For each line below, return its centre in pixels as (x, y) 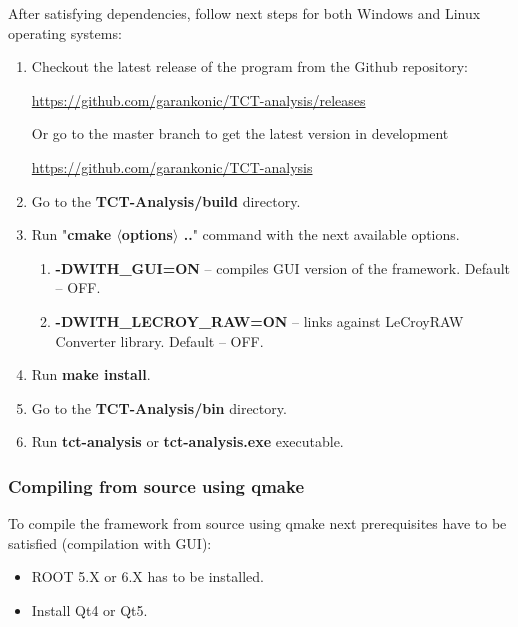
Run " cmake (71, 234)
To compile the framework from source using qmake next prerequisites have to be (257, 523)
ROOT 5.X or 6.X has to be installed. (147, 576)
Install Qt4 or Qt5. (89, 609)
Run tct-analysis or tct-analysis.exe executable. (187, 441)
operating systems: (65, 32)
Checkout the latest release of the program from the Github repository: (249, 66)
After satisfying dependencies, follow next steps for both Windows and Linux (244, 13)
